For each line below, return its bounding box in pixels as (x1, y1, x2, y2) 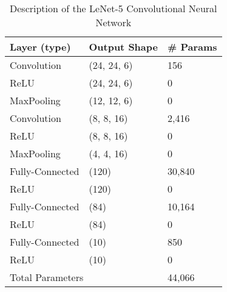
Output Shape (89, 40, 158, 54)
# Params (167, 40, 217, 54)
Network (95, 15, 132, 29)
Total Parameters (10, 270, 84, 284)
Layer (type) (10, 40, 71, 54)
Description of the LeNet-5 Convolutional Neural (10, 1, 217, 15)
